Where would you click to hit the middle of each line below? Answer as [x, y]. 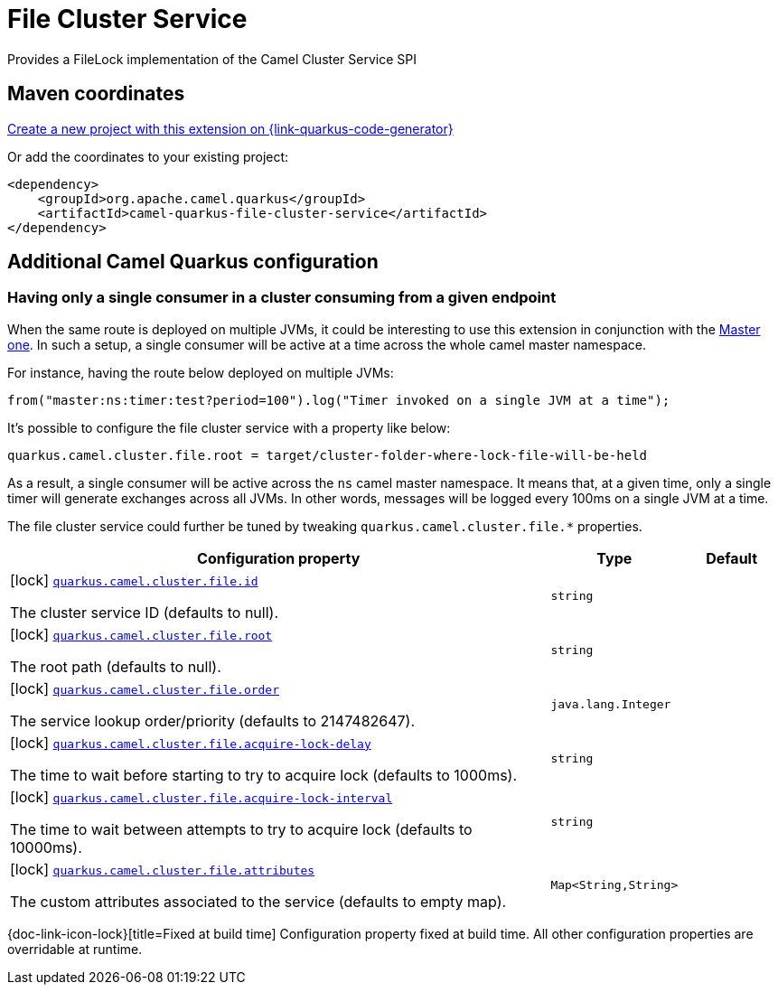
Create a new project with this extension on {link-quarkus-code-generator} [230, 128]
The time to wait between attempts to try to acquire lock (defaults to [241, 829]
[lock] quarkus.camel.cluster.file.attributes [163, 869]
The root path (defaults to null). [116, 666]
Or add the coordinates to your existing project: [148, 156]
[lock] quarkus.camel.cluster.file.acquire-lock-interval [202, 796]
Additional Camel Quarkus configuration [193, 262]
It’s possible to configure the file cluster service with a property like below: [229, 427]
